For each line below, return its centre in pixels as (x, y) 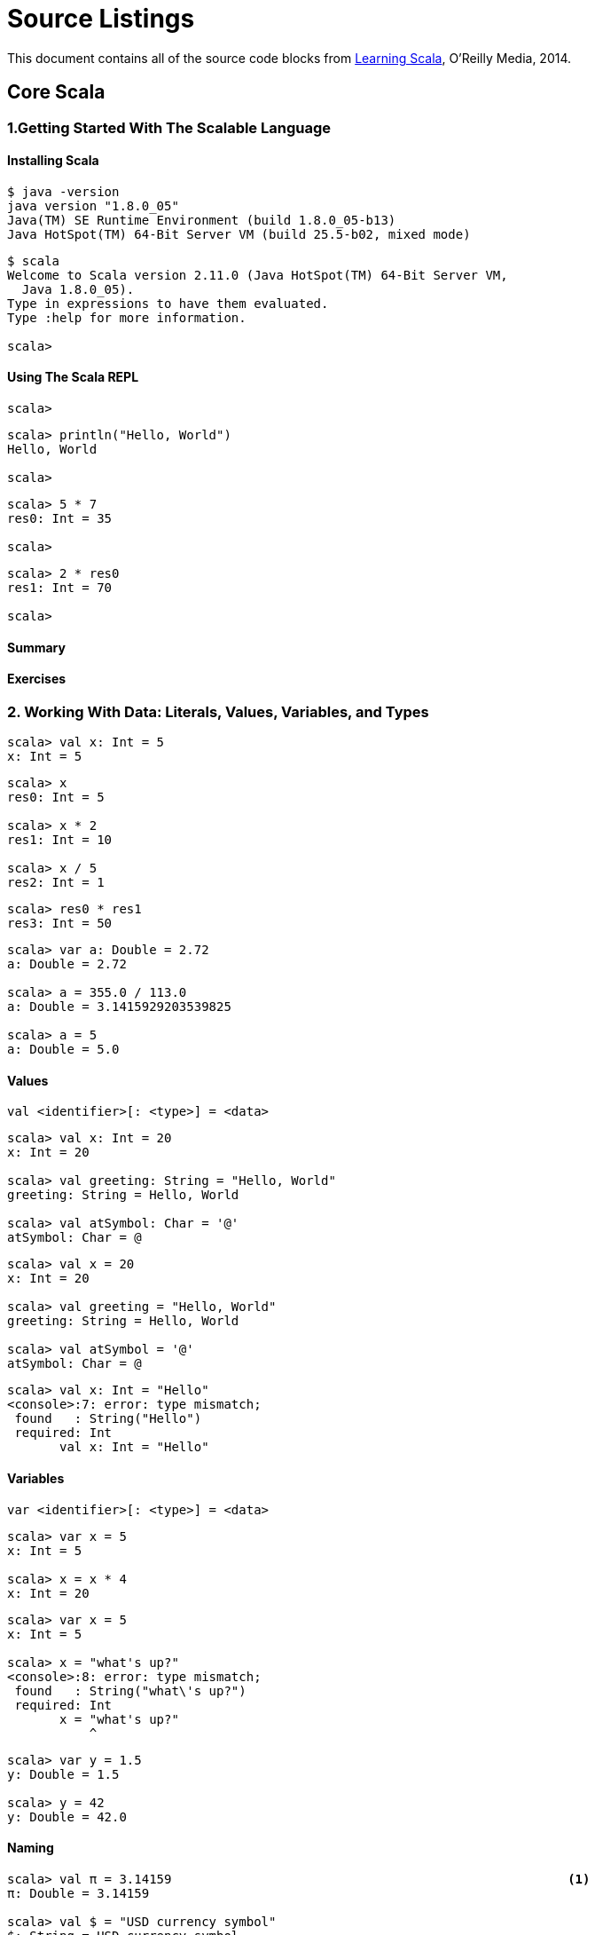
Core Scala (56, 92)
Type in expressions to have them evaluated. (168, 303)
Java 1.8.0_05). (78, 289)
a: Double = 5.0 (63, 1050)
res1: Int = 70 (60, 588)
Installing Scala (53, 161)
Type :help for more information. (127, 317)
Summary (36, 647)
